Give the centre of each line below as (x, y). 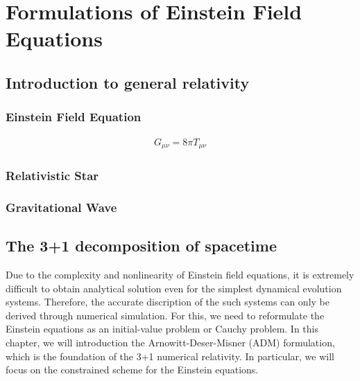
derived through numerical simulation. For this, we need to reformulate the (165, 315)
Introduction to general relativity (128, 82)
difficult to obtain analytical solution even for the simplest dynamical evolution (174, 288)
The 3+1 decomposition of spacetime (141, 246)
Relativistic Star (52, 175)
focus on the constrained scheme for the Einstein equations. (132, 370)
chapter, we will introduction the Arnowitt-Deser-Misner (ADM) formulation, (170, 342)
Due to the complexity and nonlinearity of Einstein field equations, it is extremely (180, 274)
